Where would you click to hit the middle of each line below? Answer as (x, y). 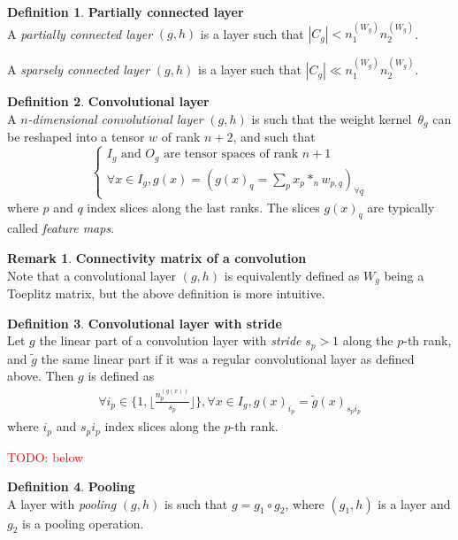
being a (404, 275)
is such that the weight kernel (332, 118)
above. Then (41, 376)
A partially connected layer (80, 33)
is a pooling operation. (83, 523)
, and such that (274, 137)
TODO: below (46, 456)
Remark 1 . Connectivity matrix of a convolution (157, 258)
